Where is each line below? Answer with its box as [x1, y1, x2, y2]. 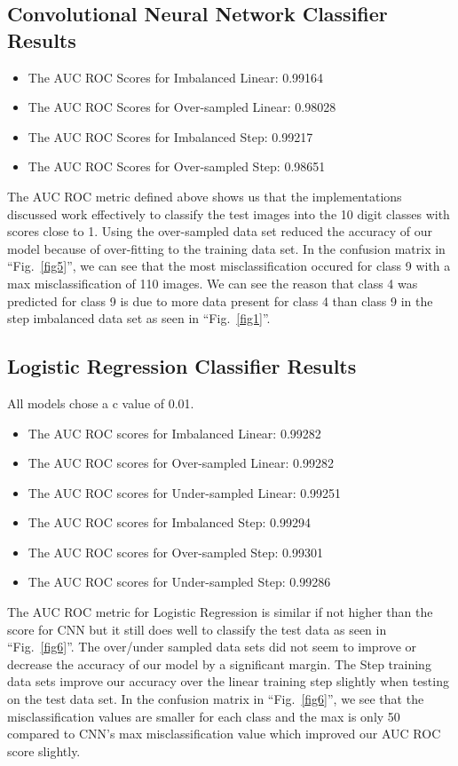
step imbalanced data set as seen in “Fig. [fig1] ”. [7, 309, 271, 328]
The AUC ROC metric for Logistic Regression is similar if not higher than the [7, 603, 433, 621]
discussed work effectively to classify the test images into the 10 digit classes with [7, 204, 450, 223]
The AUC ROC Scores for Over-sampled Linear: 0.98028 [28, 98, 336, 116]
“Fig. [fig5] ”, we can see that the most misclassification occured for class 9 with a [7, 257, 451, 275]
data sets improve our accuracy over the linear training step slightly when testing [7, 672, 449, 691]
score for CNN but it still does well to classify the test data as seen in [7, 620, 387, 638]
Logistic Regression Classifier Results [7, 352, 357, 380]
